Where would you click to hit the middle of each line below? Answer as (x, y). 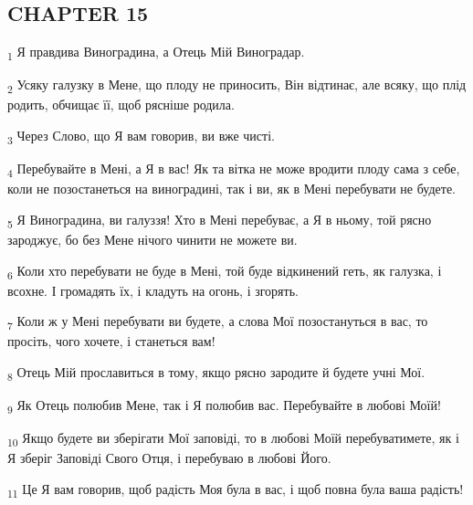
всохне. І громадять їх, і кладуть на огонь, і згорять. (153, 290)
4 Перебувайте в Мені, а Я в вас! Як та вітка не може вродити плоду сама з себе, (234, 169)
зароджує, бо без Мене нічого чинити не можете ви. (152, 240)
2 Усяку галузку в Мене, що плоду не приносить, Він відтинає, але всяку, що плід (237, 86)
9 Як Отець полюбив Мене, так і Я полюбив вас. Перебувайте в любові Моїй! (224, 406)
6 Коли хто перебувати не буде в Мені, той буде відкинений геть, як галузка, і (225, 271)
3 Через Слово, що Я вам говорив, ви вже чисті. (141, 137)
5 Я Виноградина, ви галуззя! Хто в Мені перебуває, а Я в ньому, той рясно (220, 220)
